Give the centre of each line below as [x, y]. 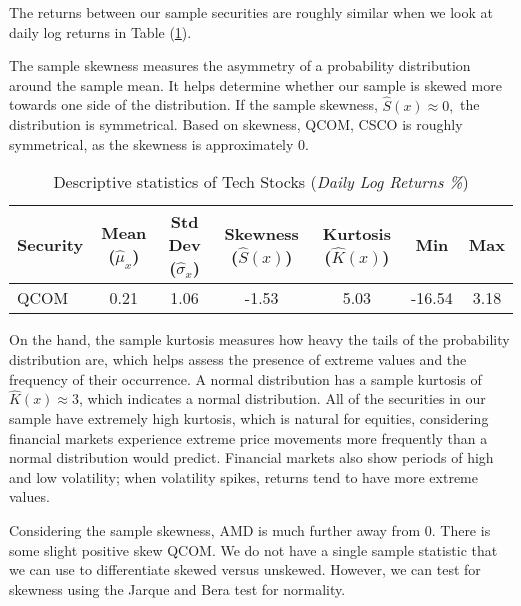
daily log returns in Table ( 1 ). [100, 31]
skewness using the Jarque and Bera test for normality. [177, 588]
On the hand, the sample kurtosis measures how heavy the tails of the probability [259, 339]
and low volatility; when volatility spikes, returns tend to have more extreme [243, 476]
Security [50, 245]
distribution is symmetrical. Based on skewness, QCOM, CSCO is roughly [236, 124]
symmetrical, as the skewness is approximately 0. [159, 143]
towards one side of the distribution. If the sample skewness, [193, 104]
